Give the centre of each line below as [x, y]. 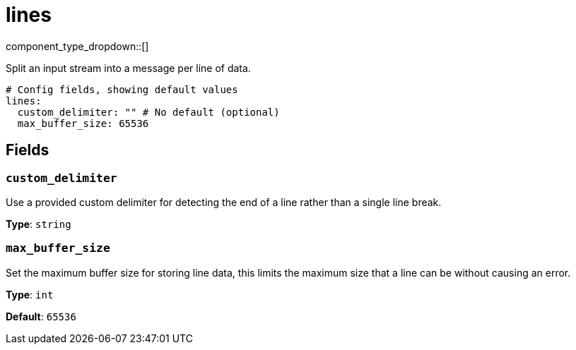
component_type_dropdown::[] [77, 46]
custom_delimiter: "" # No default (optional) [148, 112]
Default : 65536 [41, 316]
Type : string [39, 224]
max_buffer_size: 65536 [83, 123]
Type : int [30, 294]
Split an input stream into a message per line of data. [128, 68]
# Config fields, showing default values [122, 89]
